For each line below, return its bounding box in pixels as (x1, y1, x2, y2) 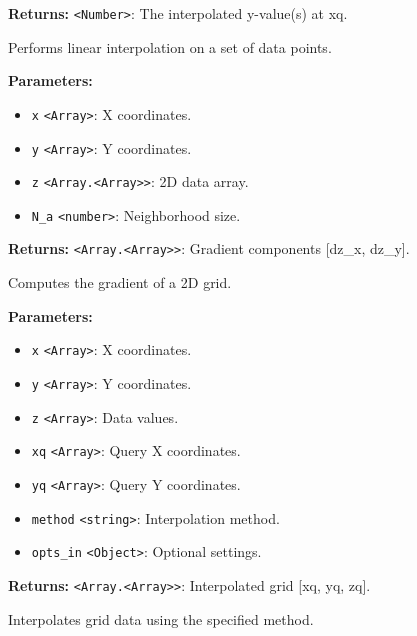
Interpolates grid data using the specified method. (8, 608, 314, 629)
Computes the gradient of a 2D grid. (8, 272, 232, 293)
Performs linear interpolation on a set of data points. (8, 36, 332, 57)
